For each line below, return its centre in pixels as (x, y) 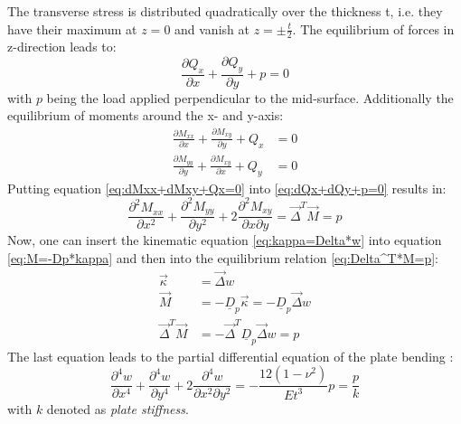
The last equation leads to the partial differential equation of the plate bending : (230, 356)
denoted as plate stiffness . (118, 409)
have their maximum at (72, 28)
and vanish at (212, 28)
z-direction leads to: (62, 47)
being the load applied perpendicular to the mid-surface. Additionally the (250, 97)
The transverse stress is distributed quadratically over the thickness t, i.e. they (225, 11)
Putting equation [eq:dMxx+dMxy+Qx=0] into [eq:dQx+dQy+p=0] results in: (227, 188)
